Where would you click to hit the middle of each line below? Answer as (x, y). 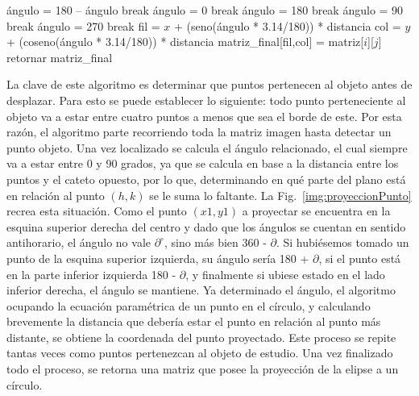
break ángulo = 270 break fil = (83, 25)
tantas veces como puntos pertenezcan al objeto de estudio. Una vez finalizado (200, 353)
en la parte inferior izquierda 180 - (91, 274)
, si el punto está (360, 258)
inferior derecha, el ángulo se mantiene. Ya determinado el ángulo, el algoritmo (201, 290)
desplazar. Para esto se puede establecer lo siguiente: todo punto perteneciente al (206, 100)
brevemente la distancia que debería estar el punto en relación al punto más (194, 321)
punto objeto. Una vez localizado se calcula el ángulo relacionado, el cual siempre (207, 147)
